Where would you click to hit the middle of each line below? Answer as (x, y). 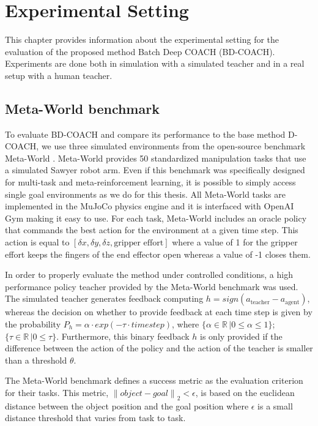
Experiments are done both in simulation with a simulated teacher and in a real (155, 63)
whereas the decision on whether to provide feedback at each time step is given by (159, 312)
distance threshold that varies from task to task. (95, 418)
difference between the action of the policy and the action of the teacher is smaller (159, 348)
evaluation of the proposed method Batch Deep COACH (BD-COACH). (140, 51)
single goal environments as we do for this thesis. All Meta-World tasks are (145, 194)
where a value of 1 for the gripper (235, 242)
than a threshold (36, 360)
